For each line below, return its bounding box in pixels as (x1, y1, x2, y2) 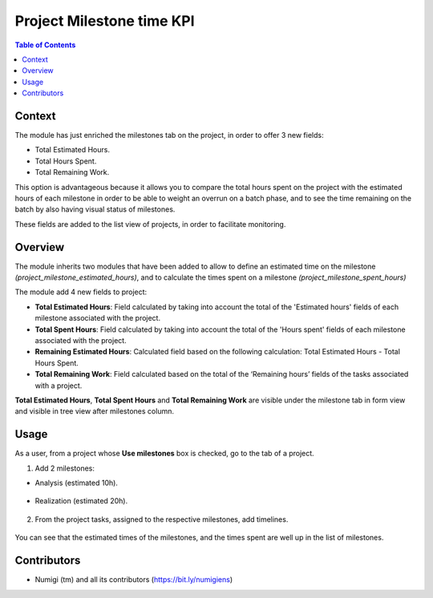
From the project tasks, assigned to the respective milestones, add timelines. (34, 514, 289, 524)
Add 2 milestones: (34, 463, 95, 473)
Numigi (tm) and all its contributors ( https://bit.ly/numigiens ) (34, 575, 233, 584)
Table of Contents (14, 40, 76, 50)
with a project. (34, 381, 83, 390)
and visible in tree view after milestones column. (14, 406, 174, 416)
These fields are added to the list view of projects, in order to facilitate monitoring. (14, 219, 286, 228)
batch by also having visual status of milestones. (14, 204, 176, 214)
